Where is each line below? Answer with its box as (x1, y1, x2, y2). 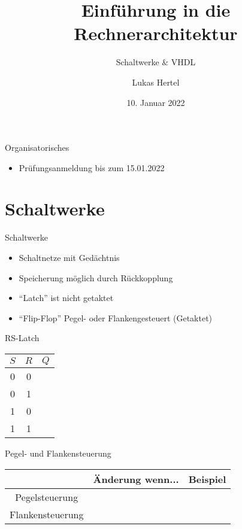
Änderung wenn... (93, 472, 179, 486)
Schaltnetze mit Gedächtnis (19, 251, 120, 263)
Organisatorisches (5, 141, 69, 154)
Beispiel (188, 472, 226, 486)
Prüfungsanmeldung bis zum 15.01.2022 (19, 161, 165, 174)
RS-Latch (5, 332, 40, 344)
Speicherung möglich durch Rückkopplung (19, 271, 173, 284)
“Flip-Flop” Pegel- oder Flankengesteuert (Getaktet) (19, 311, 213, 324)
